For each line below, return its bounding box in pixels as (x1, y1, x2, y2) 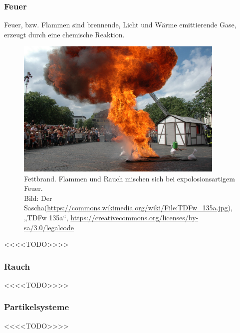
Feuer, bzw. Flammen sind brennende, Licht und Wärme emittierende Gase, (4, 19, 237, 30)
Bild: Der (24, 192, 52, 203)
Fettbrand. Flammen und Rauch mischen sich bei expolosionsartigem (24, 173, 235, 183)
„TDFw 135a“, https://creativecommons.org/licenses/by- (24, 212, 199, 222)
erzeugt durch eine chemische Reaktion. (4, 29, 125, 39)
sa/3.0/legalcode (24, 222, 74, 232)
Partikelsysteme (4, 301, 69, 313)
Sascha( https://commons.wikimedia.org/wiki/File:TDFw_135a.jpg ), (24, 202, 233, 213)
